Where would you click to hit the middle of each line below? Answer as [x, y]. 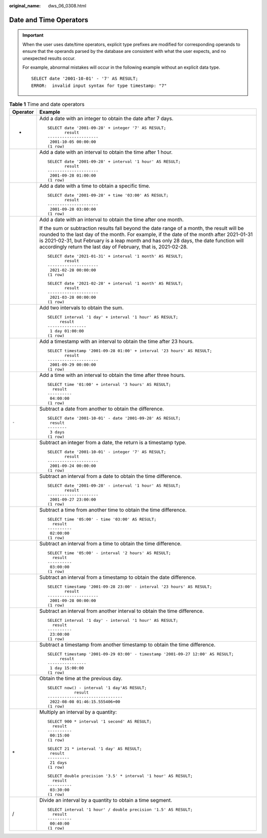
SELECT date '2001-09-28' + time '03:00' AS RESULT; [108, 195]
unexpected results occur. [49, 58]
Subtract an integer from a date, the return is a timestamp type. [113, 442]
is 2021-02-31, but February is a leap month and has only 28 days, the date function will [142, 240]
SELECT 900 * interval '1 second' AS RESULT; [99, 722]
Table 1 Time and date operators [47, 104]
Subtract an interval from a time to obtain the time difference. [111, 543]
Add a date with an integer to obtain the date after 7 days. [106, 118]
